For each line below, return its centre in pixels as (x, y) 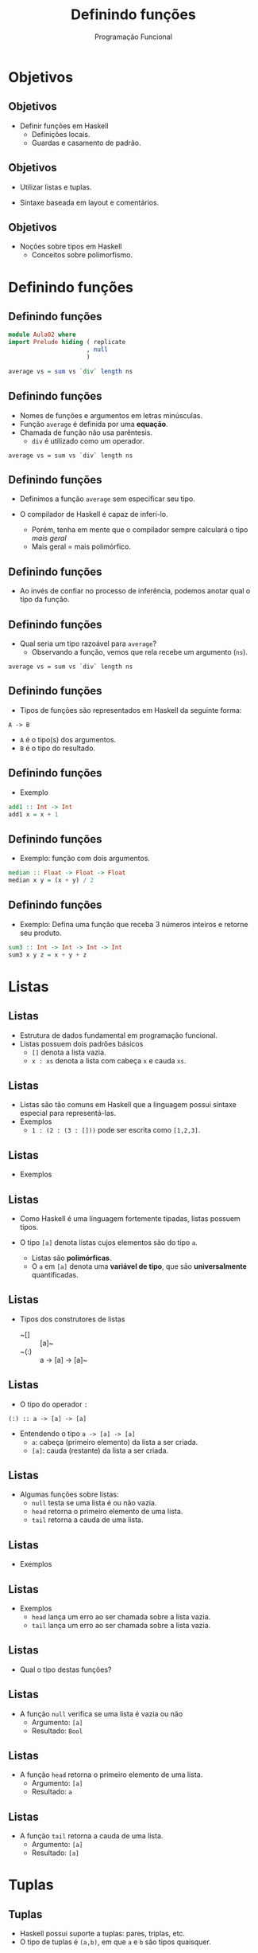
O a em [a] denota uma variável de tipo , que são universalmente (139, 1266)
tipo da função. (44, 600)
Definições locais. (61, 134)
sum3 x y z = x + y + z (48, 955)
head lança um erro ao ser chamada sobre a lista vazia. (121, 1617)
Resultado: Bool (57, 1731)
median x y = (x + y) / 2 (51, 881)
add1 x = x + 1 (33, 814)
